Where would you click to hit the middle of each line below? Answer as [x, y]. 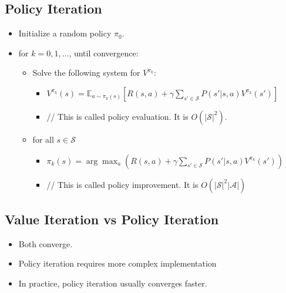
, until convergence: [104, 53]
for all [43, 139]
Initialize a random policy [65, 33]
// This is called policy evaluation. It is [117, 116]
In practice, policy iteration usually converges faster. [113, 283]
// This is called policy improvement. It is [122, 184]
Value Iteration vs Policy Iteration [112, 219]
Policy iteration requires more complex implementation [117, 263]
